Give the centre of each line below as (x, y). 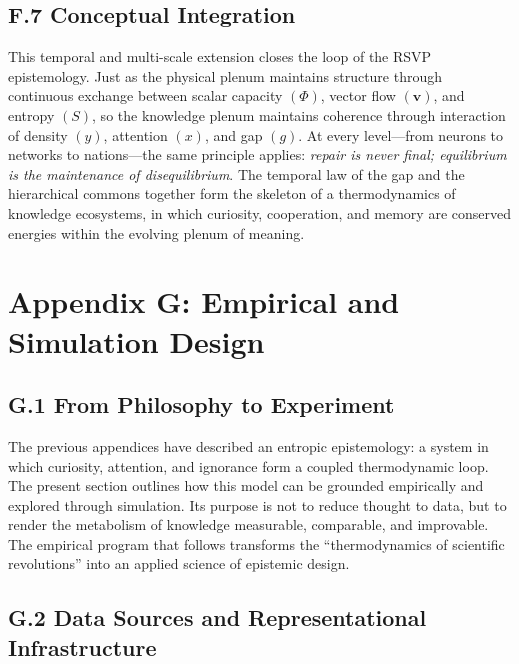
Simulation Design (136, 340)
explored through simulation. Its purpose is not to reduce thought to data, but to (257, 504)
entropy (31, 114)
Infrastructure (82, 646)
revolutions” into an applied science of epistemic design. (179, 563)
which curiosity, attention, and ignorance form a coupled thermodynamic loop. (248, 465)
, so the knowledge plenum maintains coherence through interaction (299, 114)
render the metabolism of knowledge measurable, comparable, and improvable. (248, 524)
